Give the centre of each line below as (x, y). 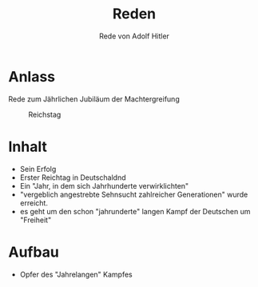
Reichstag (45, 114)
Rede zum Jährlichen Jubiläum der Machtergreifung (94, 99)
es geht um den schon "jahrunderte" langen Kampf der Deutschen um (135, 211)
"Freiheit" (36, 220)
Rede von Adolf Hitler (134, 36)
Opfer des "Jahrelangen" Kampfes (76, 274)
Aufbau (34, 252)
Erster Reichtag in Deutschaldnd (73, 177)
